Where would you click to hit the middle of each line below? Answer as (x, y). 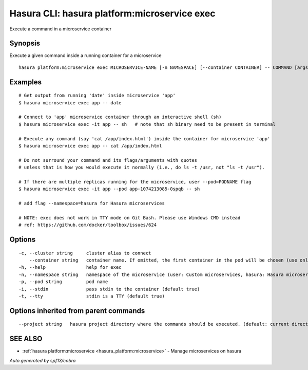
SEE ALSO (26, 339)
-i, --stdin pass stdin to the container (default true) (109, 289)
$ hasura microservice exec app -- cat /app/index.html (90, 146)
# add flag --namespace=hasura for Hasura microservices (92, 203)
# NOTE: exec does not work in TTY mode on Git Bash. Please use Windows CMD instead (130, 218)
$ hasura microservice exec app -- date (70, 103)
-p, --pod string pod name (63, 282)
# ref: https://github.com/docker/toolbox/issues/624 (88, 225)
